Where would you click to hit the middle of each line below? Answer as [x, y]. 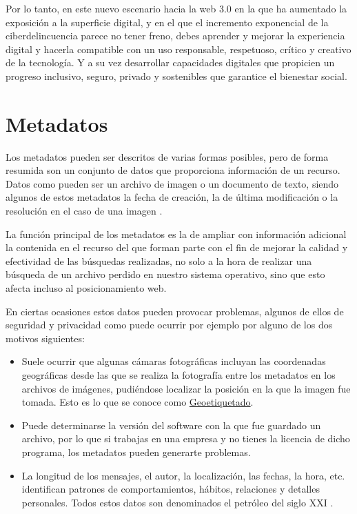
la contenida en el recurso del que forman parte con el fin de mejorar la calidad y [177, 247]
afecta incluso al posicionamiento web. [86, 288]
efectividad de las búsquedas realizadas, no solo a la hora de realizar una [159, 260]
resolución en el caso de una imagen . [84, 211]
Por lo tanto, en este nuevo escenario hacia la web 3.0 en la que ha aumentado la [176, 8]
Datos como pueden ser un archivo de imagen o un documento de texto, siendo [172, 183]
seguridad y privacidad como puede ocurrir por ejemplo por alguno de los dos [169, 325]
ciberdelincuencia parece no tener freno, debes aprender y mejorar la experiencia [175, 36]
